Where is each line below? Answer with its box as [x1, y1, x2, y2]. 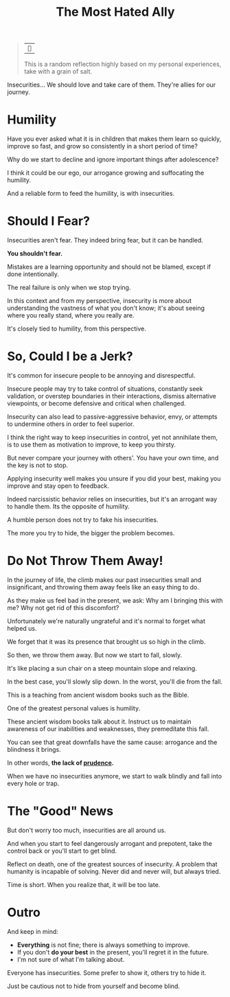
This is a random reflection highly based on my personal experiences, [23, 60, 222, 69]
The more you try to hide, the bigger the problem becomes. [7, 529, 175, 537]
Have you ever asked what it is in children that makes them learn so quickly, [7, 135, 222, 143]
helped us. [7, 624, 37, 632]
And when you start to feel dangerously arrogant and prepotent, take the [7, 839, 213, 847]
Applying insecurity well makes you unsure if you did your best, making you [7, 475, 221, 482]
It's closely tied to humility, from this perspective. [7, 324, 146, 333]
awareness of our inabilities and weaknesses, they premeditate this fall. [7, 724, 209, 732]
